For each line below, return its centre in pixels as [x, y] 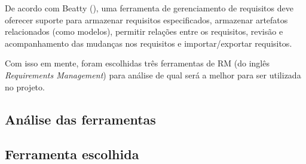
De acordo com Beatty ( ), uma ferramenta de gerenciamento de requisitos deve [149, 8]
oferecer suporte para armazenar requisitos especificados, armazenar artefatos [146, 19]
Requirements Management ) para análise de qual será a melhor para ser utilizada [153, 75]
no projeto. [25, 86]
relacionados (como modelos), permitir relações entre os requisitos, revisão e [144, 31]
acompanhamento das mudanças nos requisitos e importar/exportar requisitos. [149, 43]
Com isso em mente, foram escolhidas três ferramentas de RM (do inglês [137, 63]
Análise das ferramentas [80, 119]
